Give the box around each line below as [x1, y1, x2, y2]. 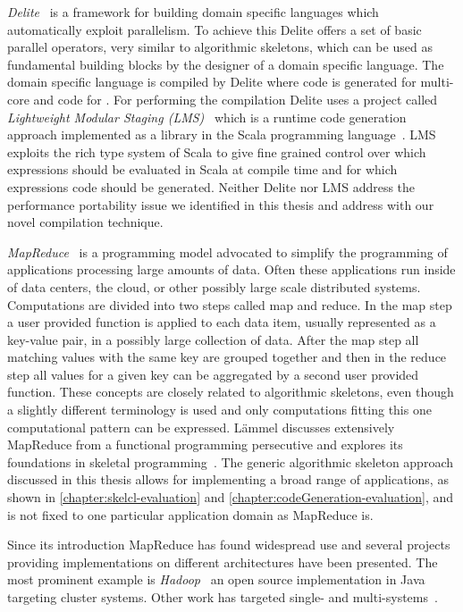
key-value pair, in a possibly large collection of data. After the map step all [7, 330, 419, 348]
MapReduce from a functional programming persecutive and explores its [7, 435, 403, 454]
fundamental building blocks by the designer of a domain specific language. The [7, 54, 444, 73]
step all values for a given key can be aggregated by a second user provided [7, 365, 419, 383]
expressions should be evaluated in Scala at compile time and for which [7, 160, 398, 179]
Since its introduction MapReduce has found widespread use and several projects [7, 535, 450, 554]
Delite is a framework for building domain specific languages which [7, 3, 379, 21]
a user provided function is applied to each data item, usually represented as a [7, 313, 436, 331]
